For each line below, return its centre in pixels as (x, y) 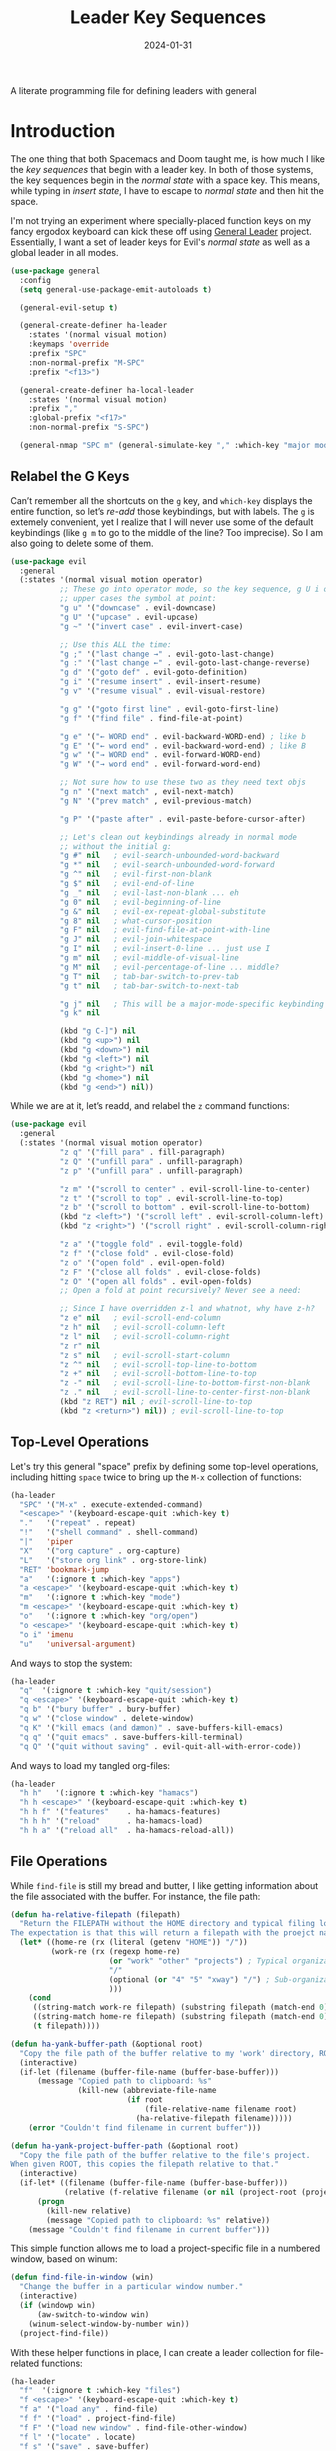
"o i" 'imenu (46, 1634)
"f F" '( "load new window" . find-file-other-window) (133, 2427)
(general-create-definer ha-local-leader (107, 390)
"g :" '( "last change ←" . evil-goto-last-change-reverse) (185, 663)
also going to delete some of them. (82, 543)
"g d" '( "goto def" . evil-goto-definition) (153, 672)
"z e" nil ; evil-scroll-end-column (140, 1318)
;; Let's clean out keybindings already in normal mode (178, 837)
